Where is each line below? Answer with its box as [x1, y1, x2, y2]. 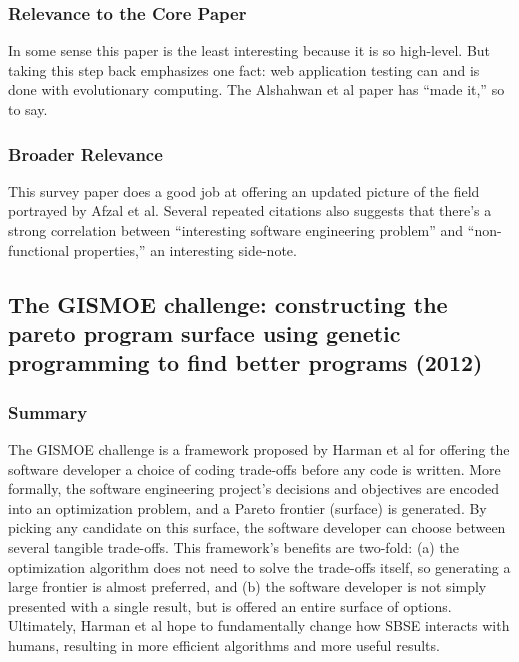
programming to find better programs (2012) [8, 347, 483, 378]
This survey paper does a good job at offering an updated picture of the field [8, 180, 480, 201]
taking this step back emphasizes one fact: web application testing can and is [8, 59, 480, 80]
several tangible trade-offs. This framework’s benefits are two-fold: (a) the [8, 536, 459, 557]
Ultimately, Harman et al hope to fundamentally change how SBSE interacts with [8, 615, 510, 636]
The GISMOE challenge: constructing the [8, 288, 448, 319]
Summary [8, 399, 88, 424]
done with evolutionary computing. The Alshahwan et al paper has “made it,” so [8, 79, 505, 100]
